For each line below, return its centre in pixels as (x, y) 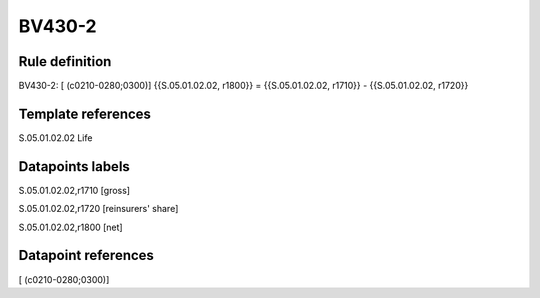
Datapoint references (86, 255)
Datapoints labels (74, 166)
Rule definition (65, 61)
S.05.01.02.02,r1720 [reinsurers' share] (98, 209)
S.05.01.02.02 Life (55, 137)
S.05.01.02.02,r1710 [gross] (74, 190)
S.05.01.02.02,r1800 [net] (71, 227)
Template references (85, 113)
